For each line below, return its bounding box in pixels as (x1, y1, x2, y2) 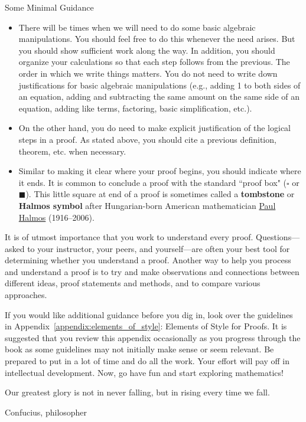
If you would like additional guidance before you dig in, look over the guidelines (5, 308, 293, 320)
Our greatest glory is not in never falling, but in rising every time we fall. (5, 386, 270, 398)
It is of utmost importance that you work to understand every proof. (5, 231, 253, 243)
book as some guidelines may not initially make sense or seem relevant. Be (5, 343, 274, 355)
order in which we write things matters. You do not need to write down (18, 67, 278, 79)
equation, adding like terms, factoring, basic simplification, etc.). (18, 102, 252, 114)
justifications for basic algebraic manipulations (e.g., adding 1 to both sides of (18, 78, 301, 91)
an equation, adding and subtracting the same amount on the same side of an (18, 90, 300, 103)
